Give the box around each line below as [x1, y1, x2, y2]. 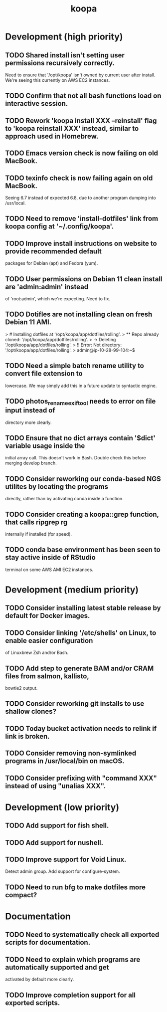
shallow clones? [5, 707, 56, 716]
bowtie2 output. [5, 685, 38, 691]
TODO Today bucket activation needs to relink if [5, 724, 157, 733]
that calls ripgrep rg [5, 518, 68, 526]
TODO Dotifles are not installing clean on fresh [5, 310, 153, 319]
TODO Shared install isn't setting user [5, 51, 125, 59]
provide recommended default [5, 247, 102, 255]
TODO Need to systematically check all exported [5, 931, 160, 939]
